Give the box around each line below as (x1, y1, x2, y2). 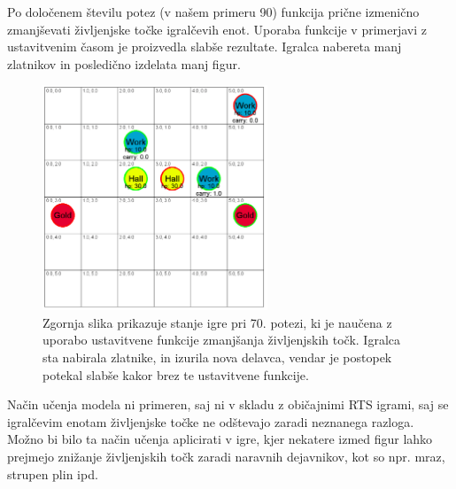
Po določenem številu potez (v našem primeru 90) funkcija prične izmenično (7, 3, 420, 20)
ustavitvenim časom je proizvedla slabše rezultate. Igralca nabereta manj (7, 37, 402, 56)
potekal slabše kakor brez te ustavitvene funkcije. (43, 365, 309, 384)
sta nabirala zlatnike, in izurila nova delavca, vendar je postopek (43, 348, 392, 367)
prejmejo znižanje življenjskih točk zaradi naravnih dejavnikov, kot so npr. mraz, (7, 447, 445, 466)
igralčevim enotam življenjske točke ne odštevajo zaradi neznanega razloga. (7, 412, 414, 431)
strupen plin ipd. (7, 464, 98, 483)
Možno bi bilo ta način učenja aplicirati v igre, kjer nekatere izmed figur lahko (7, 430, 433, 448)
